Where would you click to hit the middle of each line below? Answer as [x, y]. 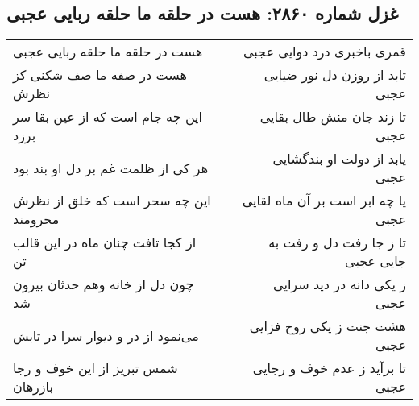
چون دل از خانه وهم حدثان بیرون [104, 284]
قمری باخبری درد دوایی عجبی [324, 52]
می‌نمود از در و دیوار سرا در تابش [106, 335]
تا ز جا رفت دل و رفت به [337, 242]
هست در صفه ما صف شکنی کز [100, 75]
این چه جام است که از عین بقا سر [108, 117]
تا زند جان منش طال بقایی [333, 117]
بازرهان [33, 387]
